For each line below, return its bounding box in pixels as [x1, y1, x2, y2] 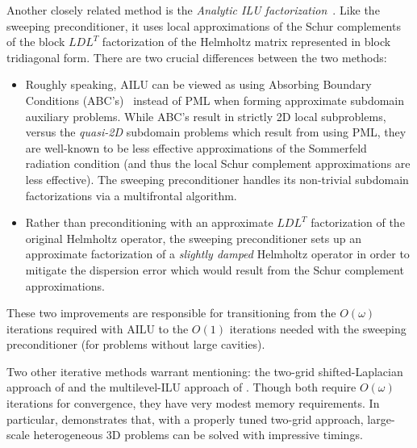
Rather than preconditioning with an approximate [25, 214, 273, 231]
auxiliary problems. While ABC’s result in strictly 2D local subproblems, [25, 107, 386, 124]
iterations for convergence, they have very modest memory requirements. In [6, 395, 380, 412]
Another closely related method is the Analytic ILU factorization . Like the [6, 2, 380, 18]
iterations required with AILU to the [6, 320, 189, 337]
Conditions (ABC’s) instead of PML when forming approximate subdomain [25, 91, 405, 108]
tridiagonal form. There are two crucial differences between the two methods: [6, 48, 387, 65]
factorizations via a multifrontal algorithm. [25, 186, 237, 203]
